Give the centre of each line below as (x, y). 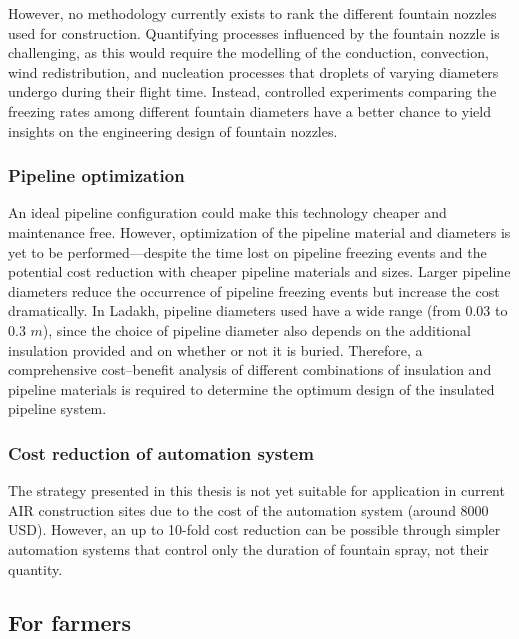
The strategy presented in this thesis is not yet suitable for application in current (256, 490)
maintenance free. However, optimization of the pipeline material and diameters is (259, 231)
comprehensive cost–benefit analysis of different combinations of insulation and (250, 369)
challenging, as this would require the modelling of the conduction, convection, (248, 52)
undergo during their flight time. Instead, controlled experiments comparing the (252, 91)
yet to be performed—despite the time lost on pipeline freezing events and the (247, 251)
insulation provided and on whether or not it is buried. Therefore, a (215, 349)
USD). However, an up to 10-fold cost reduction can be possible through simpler (254, 529)
